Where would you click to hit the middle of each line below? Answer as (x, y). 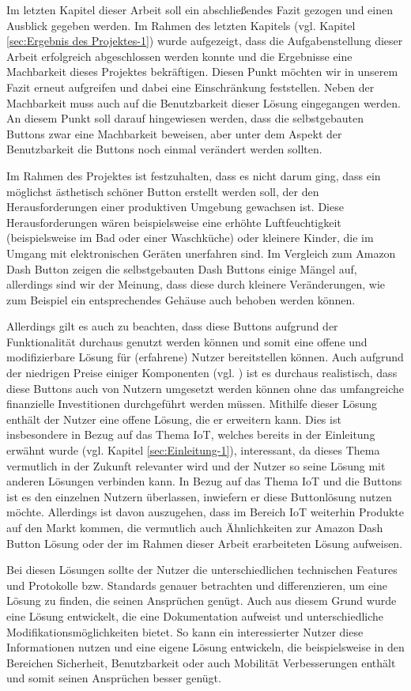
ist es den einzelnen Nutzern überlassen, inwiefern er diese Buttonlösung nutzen (199, 496)
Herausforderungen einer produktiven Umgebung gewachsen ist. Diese (175, 207)
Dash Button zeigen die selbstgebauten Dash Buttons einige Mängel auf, (182, 268)
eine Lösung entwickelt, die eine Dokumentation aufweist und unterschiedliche (195, 615)
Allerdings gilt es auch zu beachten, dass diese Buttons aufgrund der (172, 326)
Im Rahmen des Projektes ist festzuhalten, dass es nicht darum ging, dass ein (194, 175)
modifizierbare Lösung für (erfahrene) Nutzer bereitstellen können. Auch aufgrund (205, 357)
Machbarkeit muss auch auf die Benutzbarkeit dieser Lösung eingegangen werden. (204, 102)
